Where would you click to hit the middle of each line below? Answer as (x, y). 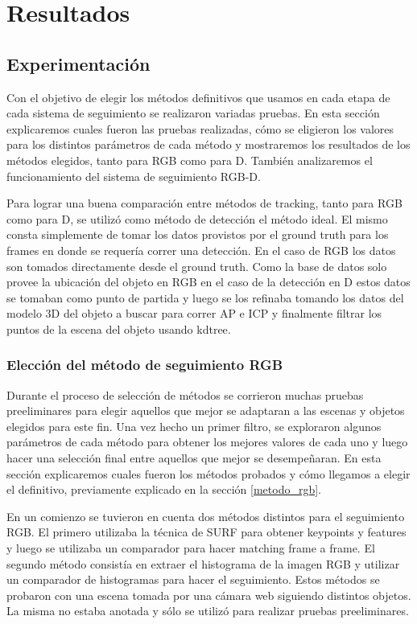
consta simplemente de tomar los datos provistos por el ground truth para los (198, 234)
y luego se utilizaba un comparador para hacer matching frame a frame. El (191, 548)
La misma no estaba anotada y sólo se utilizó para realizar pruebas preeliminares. (208, 611)
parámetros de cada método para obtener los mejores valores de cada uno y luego (207, 442)
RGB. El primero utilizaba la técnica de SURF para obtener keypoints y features (206, 532)
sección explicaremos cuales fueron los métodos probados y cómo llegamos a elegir (208, 473)
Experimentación (78, 63)
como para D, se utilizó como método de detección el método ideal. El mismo (197, 218)
